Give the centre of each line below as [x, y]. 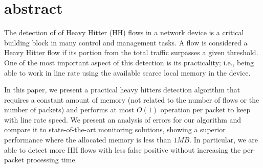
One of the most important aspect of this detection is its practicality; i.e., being [129, 62]
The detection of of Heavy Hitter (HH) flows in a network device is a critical [124, 32]
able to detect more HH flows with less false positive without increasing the [123, 149]
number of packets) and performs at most [69, 110]
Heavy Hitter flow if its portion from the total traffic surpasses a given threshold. [131, 52]
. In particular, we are [224, 140]
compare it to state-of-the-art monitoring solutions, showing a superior [115, 129]
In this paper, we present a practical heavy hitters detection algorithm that [122, 90]
